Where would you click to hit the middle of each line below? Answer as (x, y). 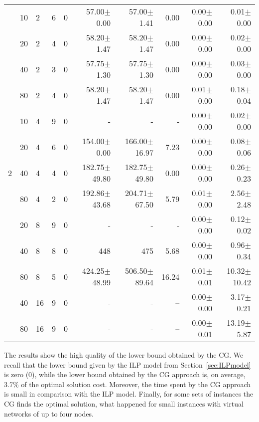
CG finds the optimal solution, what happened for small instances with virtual (124, 403)
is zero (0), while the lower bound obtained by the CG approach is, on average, (125, 374)
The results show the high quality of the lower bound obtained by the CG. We (124, 355)
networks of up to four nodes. (49, 413)
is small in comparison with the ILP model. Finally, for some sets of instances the (129, 394)
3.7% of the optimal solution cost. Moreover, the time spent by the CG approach (128, 384)
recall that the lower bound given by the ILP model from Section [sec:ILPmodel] (128, 364)
